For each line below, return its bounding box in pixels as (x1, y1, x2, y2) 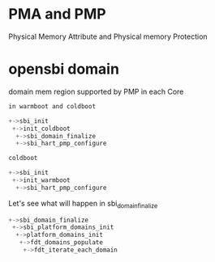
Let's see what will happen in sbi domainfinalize (8, 198, 158, 210)
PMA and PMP (8, 5, 107, 23)
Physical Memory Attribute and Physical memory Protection (8, 32, 209, 41)
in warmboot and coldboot (8, 102, 96, 110)
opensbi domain (8, 60, 120, 78)
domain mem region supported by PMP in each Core (8, 87, 184, 96)
